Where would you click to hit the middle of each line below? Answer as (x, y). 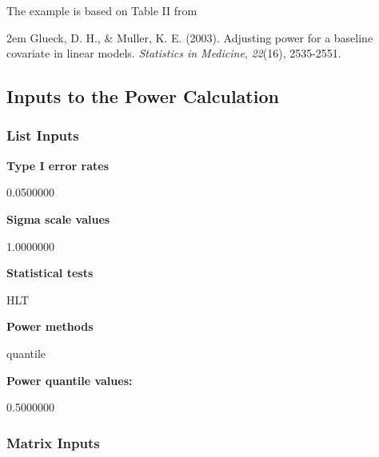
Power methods (50, 326)
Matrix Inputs (53, 442)
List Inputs (43, 135)
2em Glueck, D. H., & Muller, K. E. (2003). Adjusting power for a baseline (190, 37)
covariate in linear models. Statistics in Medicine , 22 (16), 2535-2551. (174, 53)
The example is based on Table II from (102, 10)
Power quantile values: (70, 380)
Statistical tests (50, 273)
